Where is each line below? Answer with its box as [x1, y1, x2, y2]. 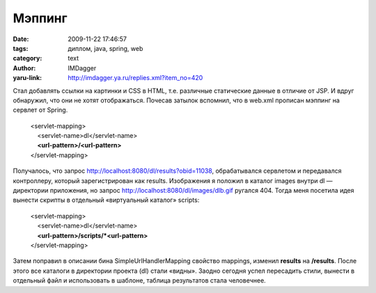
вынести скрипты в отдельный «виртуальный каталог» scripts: [13, 196, 200, 205]
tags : [13, 44, 29, 52]
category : [13, 54, 42, 63]
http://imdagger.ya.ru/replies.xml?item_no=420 [68, 74, 203, 82]
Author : [13, 63, 36, 72]
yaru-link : [13, 74, 42, 82]
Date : [13, 35, 29, 43]
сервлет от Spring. [13, 106, 68, 114]
